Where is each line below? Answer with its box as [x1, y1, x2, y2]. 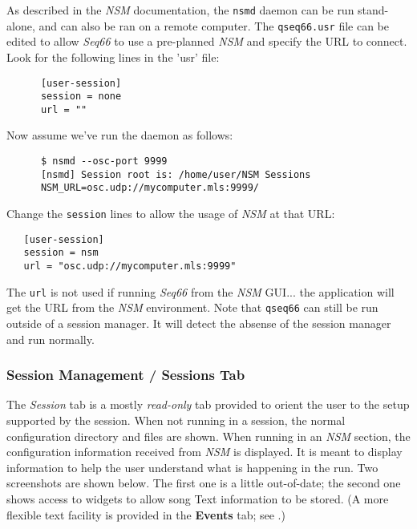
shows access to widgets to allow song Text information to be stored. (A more [6, 490, 389, 507]
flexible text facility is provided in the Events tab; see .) [6, 506, 285, 523]
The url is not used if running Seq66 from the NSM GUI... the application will [6, 283, 395, 300]
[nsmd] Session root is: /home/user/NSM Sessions [40, 168, 311, 180]
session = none [40, 91, 122, 103]
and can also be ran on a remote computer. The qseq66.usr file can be [38, 17, 389, 34]
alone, [6, 17, 35, 34]
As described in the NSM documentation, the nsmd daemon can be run [6, 2, 354, 18]
